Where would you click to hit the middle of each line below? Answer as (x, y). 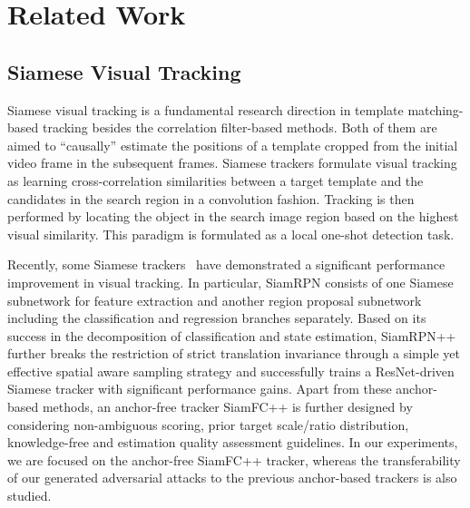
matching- (436, 109)
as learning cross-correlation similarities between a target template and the (215, 180)
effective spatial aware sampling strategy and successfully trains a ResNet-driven (231, 371)
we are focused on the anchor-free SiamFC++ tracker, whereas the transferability (234, 459)
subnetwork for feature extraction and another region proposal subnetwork (215, 300)
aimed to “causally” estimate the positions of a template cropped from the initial (233, 145)
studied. (29, 496)
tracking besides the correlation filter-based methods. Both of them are (240, 127)
